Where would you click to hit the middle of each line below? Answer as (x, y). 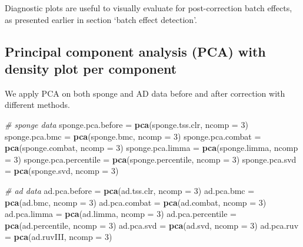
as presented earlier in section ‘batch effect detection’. (101, 19)
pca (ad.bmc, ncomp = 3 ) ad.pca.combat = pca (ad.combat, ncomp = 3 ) (136, 202)
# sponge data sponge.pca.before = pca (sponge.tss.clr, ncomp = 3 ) (126, 124)
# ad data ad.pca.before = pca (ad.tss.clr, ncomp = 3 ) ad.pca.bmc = (130, 190)
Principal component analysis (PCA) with (135, 51)
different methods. (37, 105)
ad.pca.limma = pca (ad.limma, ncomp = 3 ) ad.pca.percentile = (121, 214)
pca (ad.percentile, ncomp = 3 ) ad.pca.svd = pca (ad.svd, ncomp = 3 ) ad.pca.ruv (152, 225)
